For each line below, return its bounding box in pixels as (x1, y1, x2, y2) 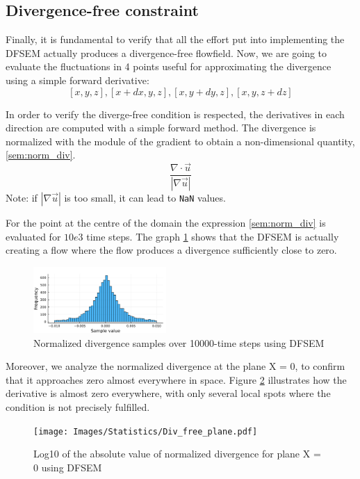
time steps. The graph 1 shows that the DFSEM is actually (86, 229, 339, 243)
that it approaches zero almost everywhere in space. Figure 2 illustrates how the (6, 372, 347, 387)
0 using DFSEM (33, 460, 102, 474)
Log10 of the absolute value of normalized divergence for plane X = (33, 446, 321, 461)
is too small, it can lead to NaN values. (64, 190, 226, 205)
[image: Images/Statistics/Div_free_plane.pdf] (33, 426, 258, 437)
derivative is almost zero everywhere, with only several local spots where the (6, 386, 331, 400)
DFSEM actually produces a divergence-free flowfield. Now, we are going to (6, 45, 327, 60)
